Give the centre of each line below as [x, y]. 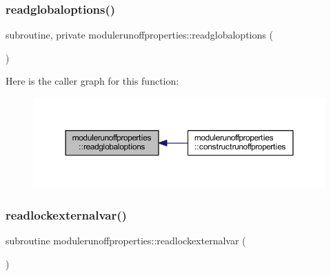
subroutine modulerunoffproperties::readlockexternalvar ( [126, 241]
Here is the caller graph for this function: [92, 81]
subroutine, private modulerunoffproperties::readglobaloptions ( [139, 35]
